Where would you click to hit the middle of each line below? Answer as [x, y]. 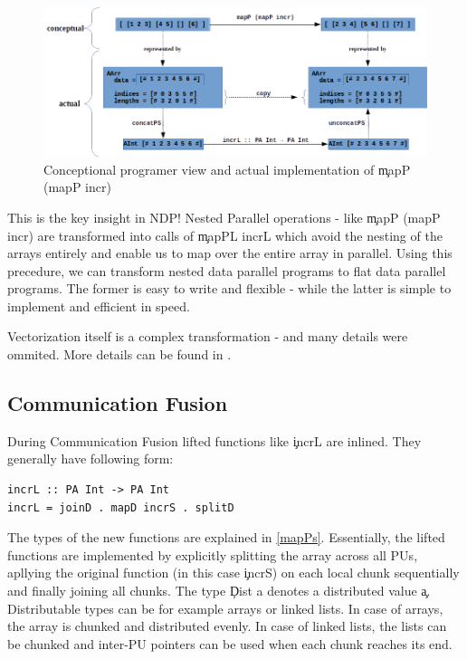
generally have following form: [91, 458]
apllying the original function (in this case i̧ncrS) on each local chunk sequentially [233, 573]
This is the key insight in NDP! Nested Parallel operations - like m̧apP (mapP [224, 217]
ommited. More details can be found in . [119, 354]
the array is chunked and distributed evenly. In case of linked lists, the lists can [227, 626]
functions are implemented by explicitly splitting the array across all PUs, [213, 554]
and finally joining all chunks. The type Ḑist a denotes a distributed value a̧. [219, 591]
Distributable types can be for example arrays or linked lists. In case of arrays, [225, 608]
